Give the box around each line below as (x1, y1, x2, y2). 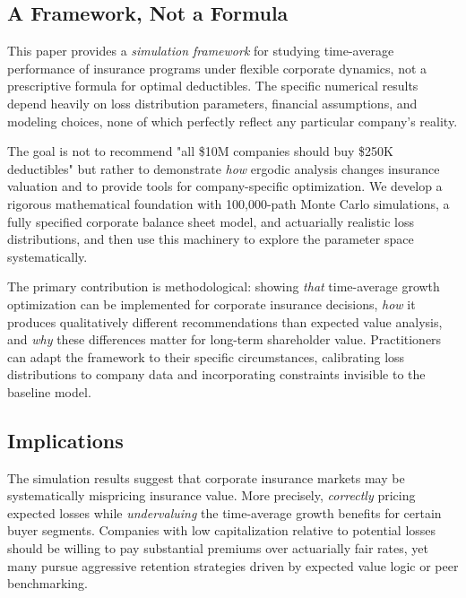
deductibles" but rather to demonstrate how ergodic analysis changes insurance (7, 159, 440, 178)
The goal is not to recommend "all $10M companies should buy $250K (7, 142, 393, 160)
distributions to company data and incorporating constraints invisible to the (7, 365, 426, 384)
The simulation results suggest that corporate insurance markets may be (7, 468, 405, 487)
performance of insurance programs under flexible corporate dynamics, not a (7, 58, 427, 77)
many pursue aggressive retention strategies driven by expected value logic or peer (7, 556, 459, 575)
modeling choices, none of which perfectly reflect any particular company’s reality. (7, 111, 458, 130)
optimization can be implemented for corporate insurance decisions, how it (7, 294, 416, 313)
